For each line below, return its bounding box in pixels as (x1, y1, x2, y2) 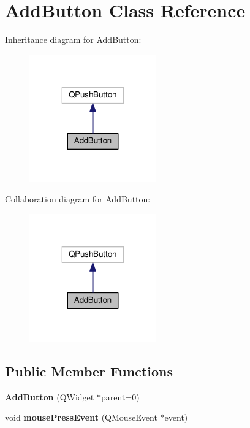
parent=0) (100, 390, 140, 403)
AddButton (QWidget (5, 390, 94, 403)
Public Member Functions (5, 361, 173, 380)
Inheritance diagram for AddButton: (5, 33, 142, 46)
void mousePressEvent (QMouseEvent (5, 411, 157, 424)
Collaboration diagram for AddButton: (5, 193, 151, 205)
